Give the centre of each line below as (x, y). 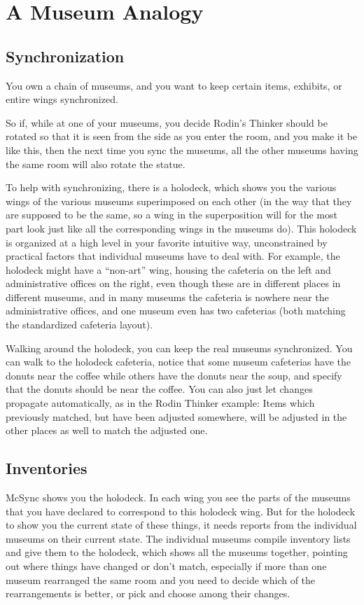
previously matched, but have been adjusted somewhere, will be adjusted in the (176, 416)
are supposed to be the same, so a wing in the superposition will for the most (171, 215)
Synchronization (65, 56)
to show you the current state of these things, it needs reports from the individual (181, 525)
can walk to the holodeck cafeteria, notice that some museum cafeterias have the (178, 362)
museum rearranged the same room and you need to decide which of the (161, 579)
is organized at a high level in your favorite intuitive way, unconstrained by (167, 242)
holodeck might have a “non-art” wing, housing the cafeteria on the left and (168, 269)
